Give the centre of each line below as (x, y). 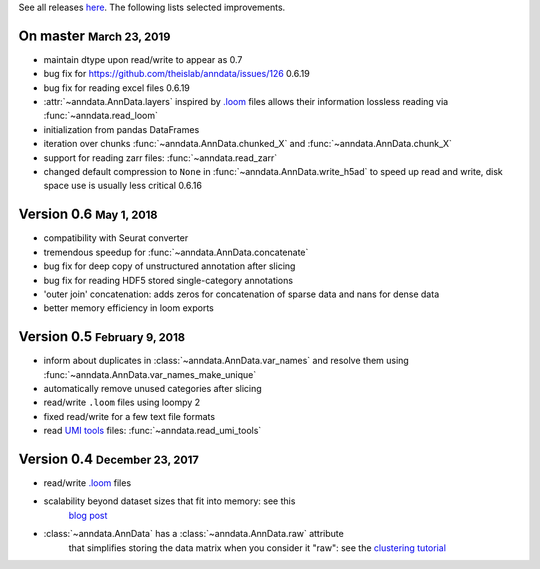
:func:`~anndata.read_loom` (101, 116)
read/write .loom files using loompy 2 (122, 402)
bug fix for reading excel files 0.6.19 (116, 87)
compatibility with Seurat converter (116, 238)
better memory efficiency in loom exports (128, 308)
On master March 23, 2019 (94, 35)
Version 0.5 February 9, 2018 (101, 336)
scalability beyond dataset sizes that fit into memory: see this (169, 501)
